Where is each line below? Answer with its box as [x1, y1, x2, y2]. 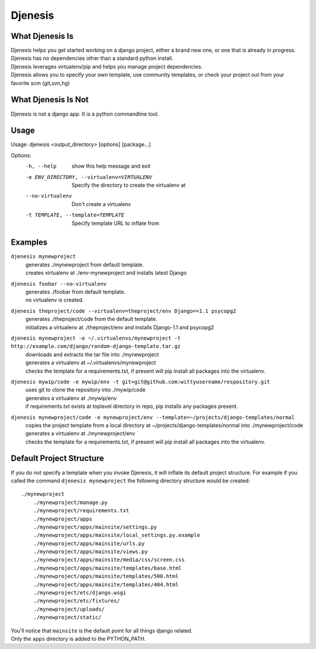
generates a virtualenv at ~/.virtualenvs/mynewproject [25, 359, 156, 366]
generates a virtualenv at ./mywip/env [25, 394, 117, 401]
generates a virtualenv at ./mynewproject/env [25, 430, 136, 437]
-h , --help [25, 163, 57, 170]
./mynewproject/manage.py [33, 499, 108, 506]
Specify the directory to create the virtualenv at [71, 182, 186, 188]
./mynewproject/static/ [33, 614, 102, 621]
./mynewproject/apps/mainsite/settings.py [33, 523, 157, 530]
